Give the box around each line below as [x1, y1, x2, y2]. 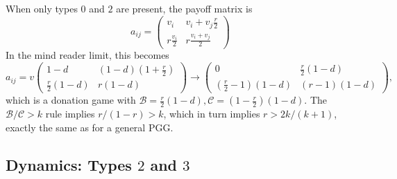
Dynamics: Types [6, 153, 132, 175]
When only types [6, 1, 78, 15]
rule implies [45, 106, 95, 121]
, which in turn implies [163, 106, 260, 121]
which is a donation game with [6, 93, 136, 107]
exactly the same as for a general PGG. [6, 120, 174, 134]
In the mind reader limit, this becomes [6, 48, 169, 62]
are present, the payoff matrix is [116, 1, 253, 15]
